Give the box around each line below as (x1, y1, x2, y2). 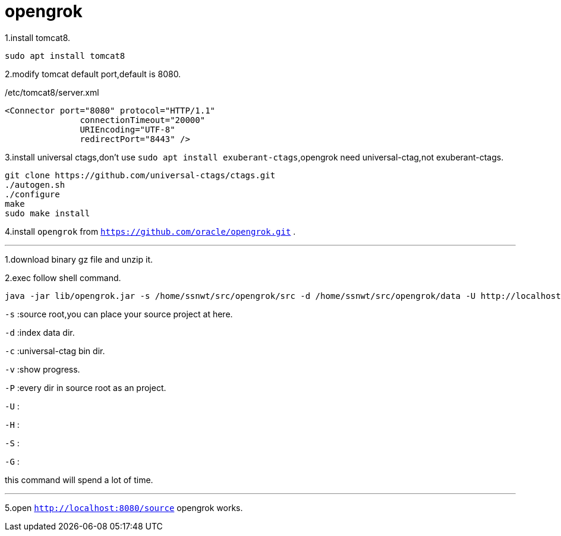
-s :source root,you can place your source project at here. (5, 308, 233, 319)
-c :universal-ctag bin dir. (5, 345, 105, 356)
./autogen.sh (5, 179, 65, 190)
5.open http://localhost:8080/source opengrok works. (5, 502, 243, 513)
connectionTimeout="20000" (80, 115, 206, 125)
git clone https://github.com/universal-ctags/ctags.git (5, 170, 276, 180)
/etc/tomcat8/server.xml (5, 87, 99, 97)
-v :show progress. (5, 364, 80, 374)
